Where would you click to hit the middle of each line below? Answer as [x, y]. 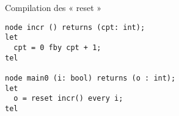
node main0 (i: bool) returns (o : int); [90, 78]
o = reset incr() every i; [68, 99]
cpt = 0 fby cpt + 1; [57, 47]
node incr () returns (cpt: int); [75, 27]
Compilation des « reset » [53, 7]
